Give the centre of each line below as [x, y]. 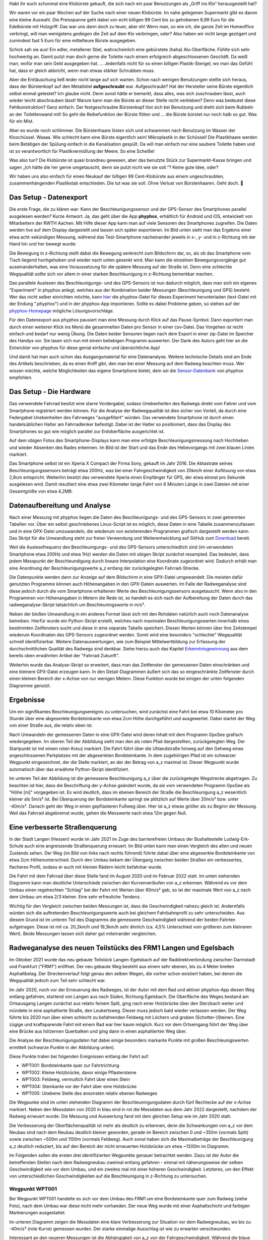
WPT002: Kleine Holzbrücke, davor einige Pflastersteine [79, 1072]
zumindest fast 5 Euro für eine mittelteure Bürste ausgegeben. [73, 40]
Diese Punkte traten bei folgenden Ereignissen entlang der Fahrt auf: [79, 1056]
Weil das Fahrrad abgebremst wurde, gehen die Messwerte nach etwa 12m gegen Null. [98, 813]
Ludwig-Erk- [237, 839]
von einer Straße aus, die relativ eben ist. [51, 725]
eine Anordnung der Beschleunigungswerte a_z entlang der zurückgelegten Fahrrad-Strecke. [104, 568]
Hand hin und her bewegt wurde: [43, 244]
